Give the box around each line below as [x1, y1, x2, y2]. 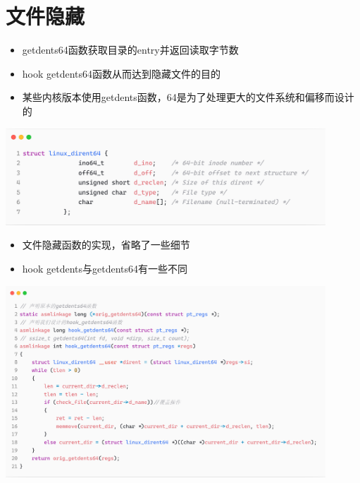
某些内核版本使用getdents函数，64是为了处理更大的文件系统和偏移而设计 [22, 90, 354, 105]
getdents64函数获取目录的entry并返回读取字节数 [22, 42, 239, 57]
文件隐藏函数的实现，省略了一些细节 [22, 237, 190, 252]
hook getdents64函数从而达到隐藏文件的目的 [22, 66, 221, 80]
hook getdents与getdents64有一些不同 [22, 261, 188, 275]
